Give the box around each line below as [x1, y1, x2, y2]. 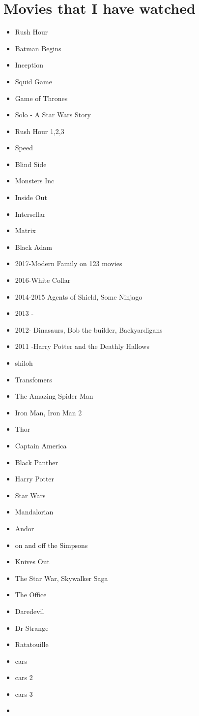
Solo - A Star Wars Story [15, 109, 91, 120]
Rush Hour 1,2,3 [15, 126, 64, 136]
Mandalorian [15, 507, 54, 517]
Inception [15, 60, 43, 70]
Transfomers [15, 374, 52, 384]
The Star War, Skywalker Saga [15, 573, 108, 583]
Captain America [15, 440, 67, 450]
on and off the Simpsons [15, 540, 88, 550]
